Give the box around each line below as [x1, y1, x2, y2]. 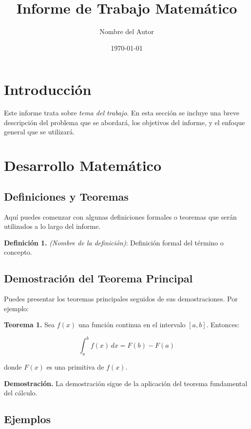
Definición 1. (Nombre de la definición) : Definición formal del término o [4, 237, 224, 247]
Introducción [4, 79, 92, 99]
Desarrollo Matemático [4, 155, 161, 175]
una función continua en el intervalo [78, 319, 186, 330]
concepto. [4, 247, 32, 257]
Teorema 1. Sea [4, 319, 55, 330]
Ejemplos [4, 411, 51, 427]
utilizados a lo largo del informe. [4, 221, 101, 231]
